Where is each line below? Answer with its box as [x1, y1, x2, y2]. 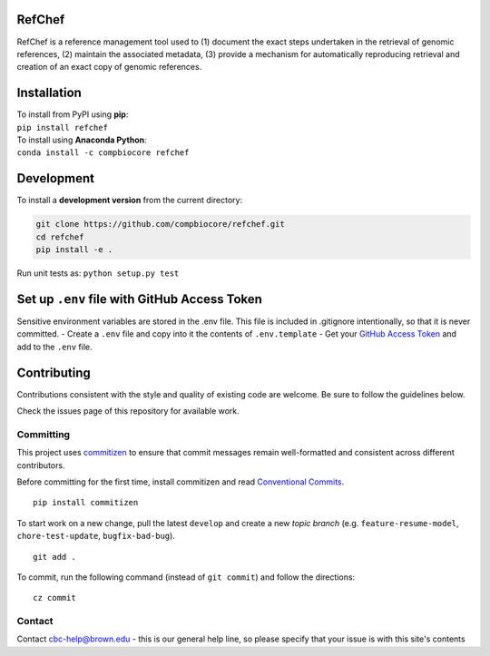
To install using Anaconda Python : [16, 134, 147, 145]
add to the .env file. [16, 341, 93, 352]
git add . [33, 552, 76, 562]
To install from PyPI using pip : [16, 109, 129, 120]
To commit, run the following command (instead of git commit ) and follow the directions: [16, 572, 356, 583]
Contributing [16, 365, 91, 380]
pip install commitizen [33, 497, 139, 508]
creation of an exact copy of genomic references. [16, 62, 202, 73]
